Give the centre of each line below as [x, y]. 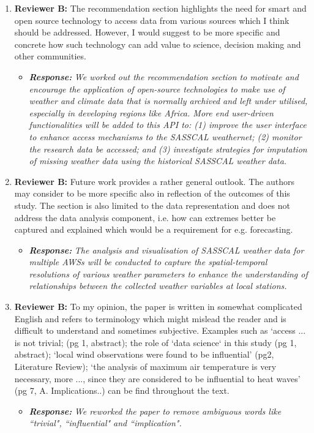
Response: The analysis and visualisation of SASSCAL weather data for [166, 250]
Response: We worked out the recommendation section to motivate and [164, 76]
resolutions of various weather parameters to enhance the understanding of [168, 273]
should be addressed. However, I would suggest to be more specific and [147, 32]
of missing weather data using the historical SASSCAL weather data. [158, 161]
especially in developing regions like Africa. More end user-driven [151, 112]
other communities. [50, 56]
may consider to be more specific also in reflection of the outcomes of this [152, 193]
